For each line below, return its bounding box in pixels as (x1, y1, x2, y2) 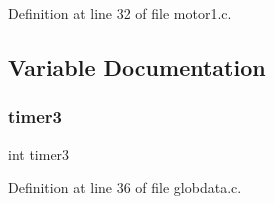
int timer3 (8, 143, 70, 164)
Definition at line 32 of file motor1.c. (8, 3, 232, 23)
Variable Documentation (8, 51, 266, 82)
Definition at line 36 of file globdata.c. (8, 177, 242, 198)
